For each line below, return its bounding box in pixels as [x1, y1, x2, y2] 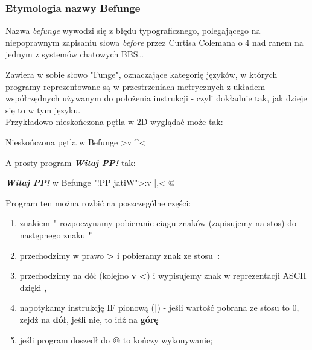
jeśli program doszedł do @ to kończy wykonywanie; [19, 333, 213, 346]
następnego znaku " [19, 228, 92, 241]
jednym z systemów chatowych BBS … [5, 48, 144, 60]
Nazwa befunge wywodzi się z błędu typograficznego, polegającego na [5, 24, 261, 37]
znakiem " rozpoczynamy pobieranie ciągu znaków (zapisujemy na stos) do [19, 217, 296, 229]
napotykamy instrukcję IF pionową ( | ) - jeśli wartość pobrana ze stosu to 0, [19, 301, 299, 314]
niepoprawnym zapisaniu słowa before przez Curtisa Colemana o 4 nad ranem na [5, 36, 304, 48]
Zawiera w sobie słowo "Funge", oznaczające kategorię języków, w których [5, 68, 278, 80]
